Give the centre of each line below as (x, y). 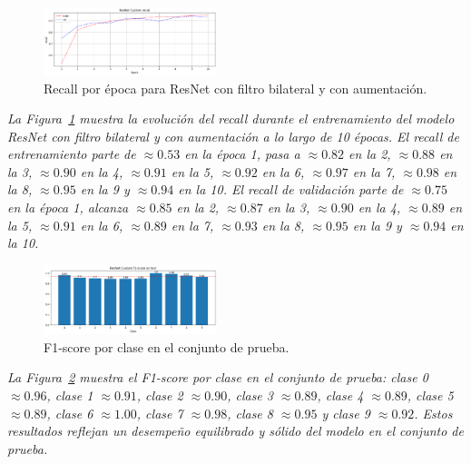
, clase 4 (340, 395)
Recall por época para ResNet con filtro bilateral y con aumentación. (235, 88)
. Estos (433, 413)
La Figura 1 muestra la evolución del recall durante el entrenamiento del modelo (231, 118)
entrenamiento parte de (72, 154)
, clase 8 (250, 413)
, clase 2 (160, 395)
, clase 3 (250, 395)
